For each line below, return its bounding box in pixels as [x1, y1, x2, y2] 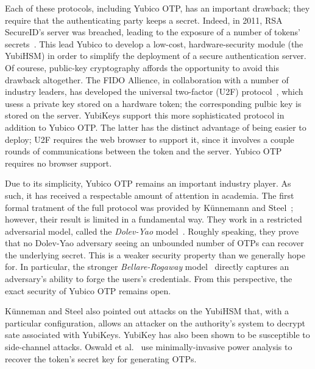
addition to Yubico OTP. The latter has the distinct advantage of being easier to [5, 120, 306, 133]
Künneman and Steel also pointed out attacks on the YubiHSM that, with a [5, 305, 289, 317]
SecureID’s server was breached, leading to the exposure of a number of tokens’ [5, 26, 300, 38]
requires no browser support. [5, 156, 112, 169]
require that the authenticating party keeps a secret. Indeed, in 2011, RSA [5, 13, 283, 26]
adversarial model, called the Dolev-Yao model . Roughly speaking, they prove [5, 224, 299, 237]
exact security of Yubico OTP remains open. [5, 284, 171, 297]
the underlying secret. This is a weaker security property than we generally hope [5, 248, 305, 261]
